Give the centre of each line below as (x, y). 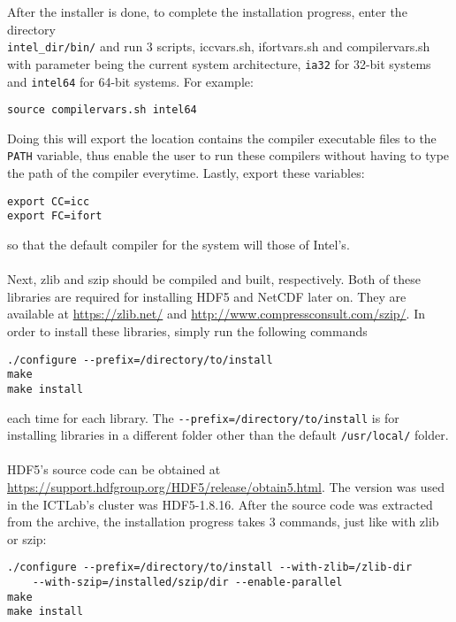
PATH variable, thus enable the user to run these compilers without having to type (228, 155)
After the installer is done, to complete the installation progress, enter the (207, 12)
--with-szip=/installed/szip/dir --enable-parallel (187, 583)
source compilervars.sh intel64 (102, 110)
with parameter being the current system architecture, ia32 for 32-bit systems (219, 63)
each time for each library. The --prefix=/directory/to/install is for (203, 417)
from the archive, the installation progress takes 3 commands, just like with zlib (223, 522)
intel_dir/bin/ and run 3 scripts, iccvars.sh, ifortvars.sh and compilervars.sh (219, 46)
